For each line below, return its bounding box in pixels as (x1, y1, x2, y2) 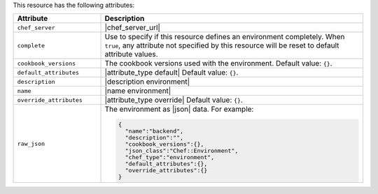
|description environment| (104, 77, 190, 87)
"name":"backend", (125, 128, 184, 135)
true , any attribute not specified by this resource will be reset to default (104, 40, 339, 50)
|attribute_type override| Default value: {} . (104, 95, 243, 105)
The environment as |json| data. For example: (104, 105, 254, 114)
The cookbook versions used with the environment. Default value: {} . (104, 59, 332, 68)
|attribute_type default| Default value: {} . (104, 68, 239, 77)
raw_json (17, 140, 45, 147)
